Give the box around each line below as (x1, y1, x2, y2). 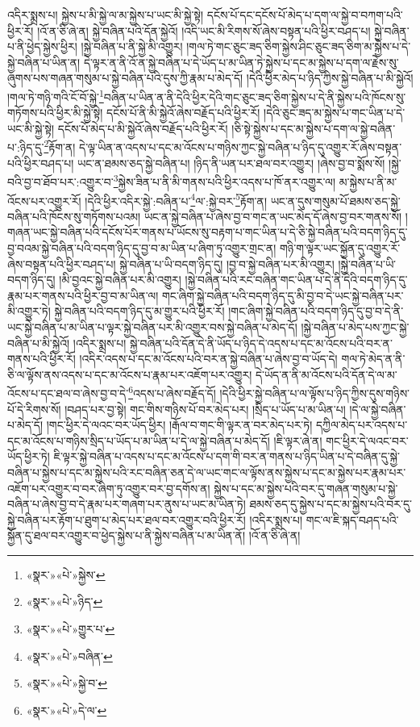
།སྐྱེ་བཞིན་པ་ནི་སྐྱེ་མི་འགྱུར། (81, 38, 183, 55)
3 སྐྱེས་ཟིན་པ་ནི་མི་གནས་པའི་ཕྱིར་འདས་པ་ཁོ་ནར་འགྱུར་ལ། (113, 171, 336, 190)
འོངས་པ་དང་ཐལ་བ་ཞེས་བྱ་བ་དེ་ (7, 384, 129, 401)
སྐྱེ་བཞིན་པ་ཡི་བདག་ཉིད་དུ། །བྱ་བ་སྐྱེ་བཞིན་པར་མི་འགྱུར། (119, 255, 335, 272)
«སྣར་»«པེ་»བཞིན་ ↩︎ (26, 647, 113, 664)
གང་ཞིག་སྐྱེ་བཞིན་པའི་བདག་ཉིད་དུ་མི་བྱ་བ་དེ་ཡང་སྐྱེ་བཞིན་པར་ (161, 286, 404, 303)
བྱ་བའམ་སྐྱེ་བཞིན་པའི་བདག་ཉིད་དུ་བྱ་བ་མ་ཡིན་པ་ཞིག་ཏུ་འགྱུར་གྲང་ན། (7, 239, 277, 256)
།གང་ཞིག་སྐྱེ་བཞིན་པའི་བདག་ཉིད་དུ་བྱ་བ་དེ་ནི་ (228, 303, 404, 320)
